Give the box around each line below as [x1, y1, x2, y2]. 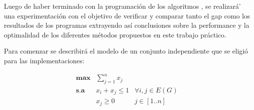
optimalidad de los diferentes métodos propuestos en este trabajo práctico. [4, 29, 227, 39]
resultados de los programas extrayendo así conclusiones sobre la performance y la [4, 20, 250, 30]
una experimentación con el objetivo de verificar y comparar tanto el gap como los [4, 10, 250, 20]
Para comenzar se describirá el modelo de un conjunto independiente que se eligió [4, 46, 248, 56]
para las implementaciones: [4, 55, 85, 65]
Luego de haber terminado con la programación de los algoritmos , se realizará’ [4, 1, 241, 11]
